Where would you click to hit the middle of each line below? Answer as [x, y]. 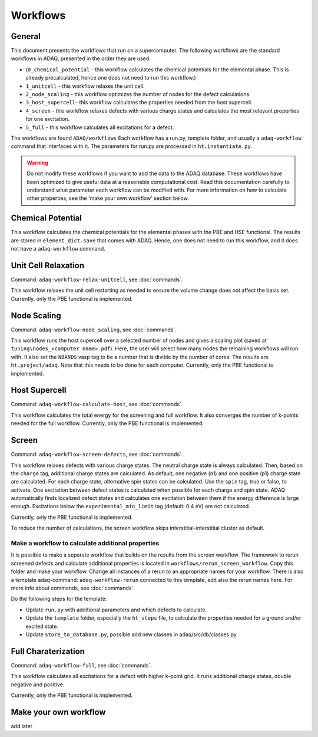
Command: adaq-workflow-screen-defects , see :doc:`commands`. [97, 455]
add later [22, 726]
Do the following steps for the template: [59, 599]
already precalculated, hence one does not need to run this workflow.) [111, 78]
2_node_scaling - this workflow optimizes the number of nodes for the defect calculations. [138, 94]
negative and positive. [38, 685]
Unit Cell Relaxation [48, 265]
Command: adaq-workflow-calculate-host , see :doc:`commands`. [97, 404]
